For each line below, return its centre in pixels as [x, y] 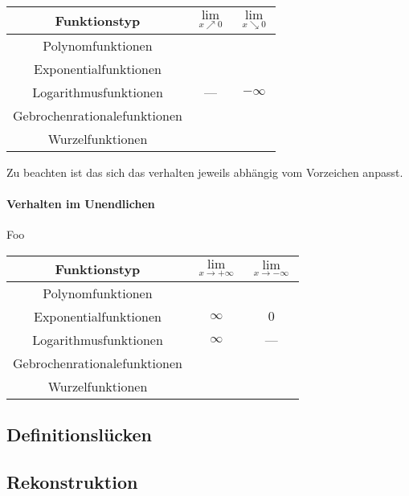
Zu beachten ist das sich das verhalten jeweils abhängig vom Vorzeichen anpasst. [205, 172]
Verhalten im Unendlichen [81, 203]
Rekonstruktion [72, 481]
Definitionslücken [79, 434]
